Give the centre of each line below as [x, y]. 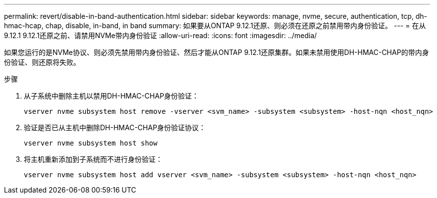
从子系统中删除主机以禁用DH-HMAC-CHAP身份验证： [111, 96]
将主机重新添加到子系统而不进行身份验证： [93, 159]
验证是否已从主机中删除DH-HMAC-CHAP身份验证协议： [115, 127]
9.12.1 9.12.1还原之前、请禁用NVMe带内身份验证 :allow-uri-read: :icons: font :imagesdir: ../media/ [161, 35]
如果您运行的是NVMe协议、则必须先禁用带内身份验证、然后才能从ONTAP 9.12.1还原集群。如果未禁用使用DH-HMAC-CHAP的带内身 [217, 52]
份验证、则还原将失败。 [42, 62]
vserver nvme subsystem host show [91, 143]
